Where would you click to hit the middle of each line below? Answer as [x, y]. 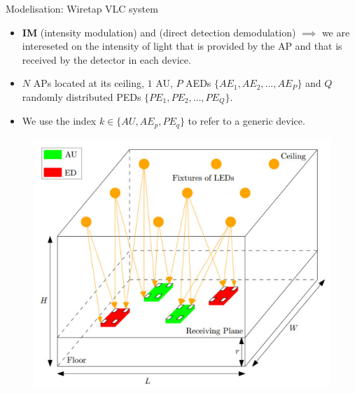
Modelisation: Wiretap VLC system [82, 8]
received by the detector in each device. [106, 59]
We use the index [59, 121]
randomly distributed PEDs [82, 96]
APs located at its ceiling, [89, 83]
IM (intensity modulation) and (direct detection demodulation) [159, 32]
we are [336, 32]
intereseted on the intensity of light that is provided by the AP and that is [182, 46]
